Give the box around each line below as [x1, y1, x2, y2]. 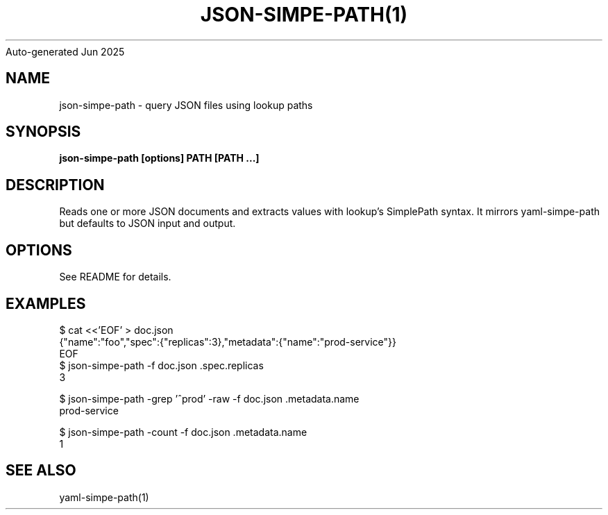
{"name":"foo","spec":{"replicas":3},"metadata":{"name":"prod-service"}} [59, 335, 397, 348]
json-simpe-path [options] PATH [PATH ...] [59, 152, 260, 164]
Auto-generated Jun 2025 [6, 45, 125, 58]
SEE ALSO [6, 462, 76, 480]
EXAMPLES [6, 294, 86, 312]
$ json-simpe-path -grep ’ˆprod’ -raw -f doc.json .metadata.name [59, 392, 360, 405]
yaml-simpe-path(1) [59, 491, 149, 503]
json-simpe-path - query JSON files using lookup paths [59, 99, 313, 111]
